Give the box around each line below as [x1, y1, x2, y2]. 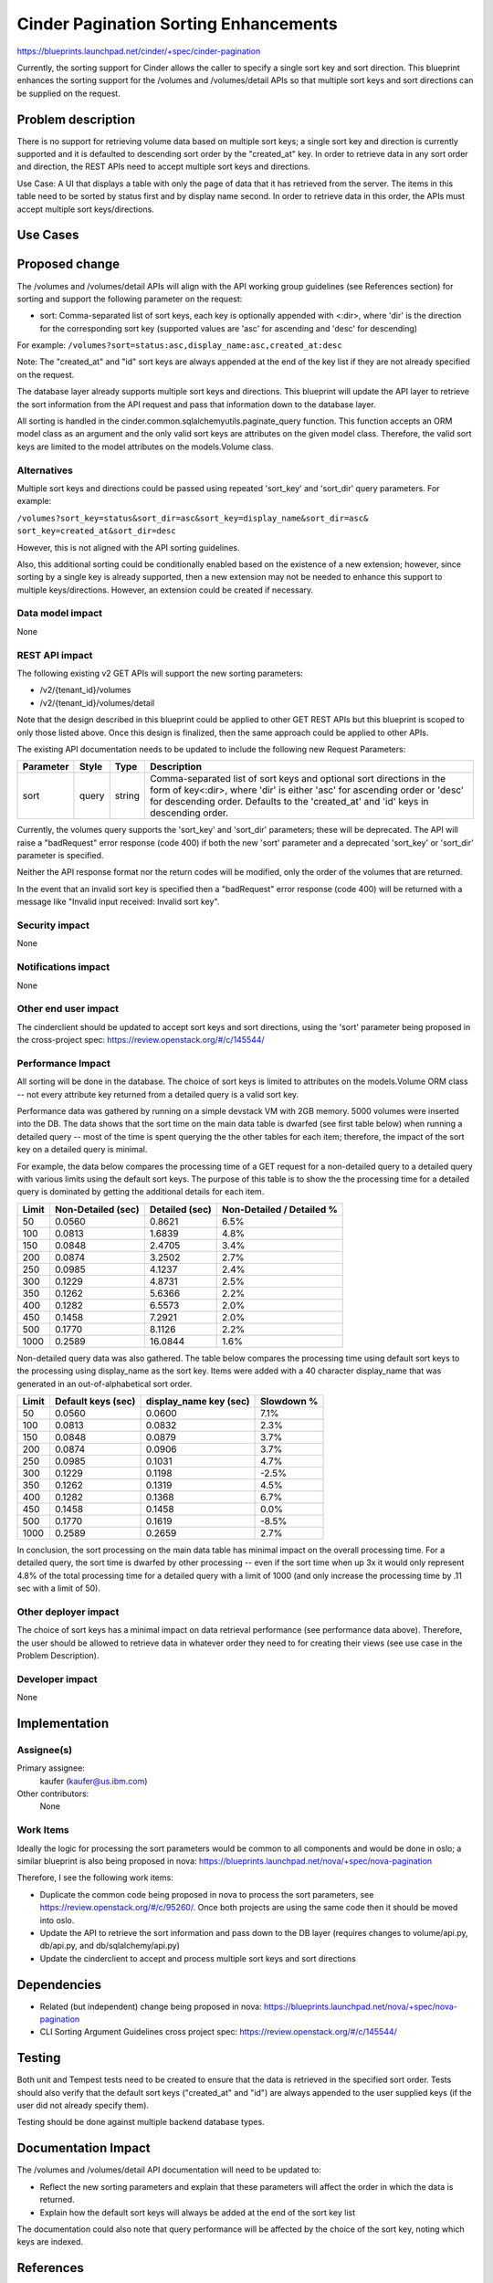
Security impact [16, 919, 90, 931]
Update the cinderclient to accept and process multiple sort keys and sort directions [39, 1952, 356, 1963]
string [114, 790, 141, 803]
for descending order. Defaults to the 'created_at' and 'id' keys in [149, 795, 429, 808]
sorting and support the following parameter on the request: [16, 293, 243, 304]
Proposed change [16, 257, 121, 272]
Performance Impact [16, 1057, 111, 1069]
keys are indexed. [16, 2236, 84, 2247]
